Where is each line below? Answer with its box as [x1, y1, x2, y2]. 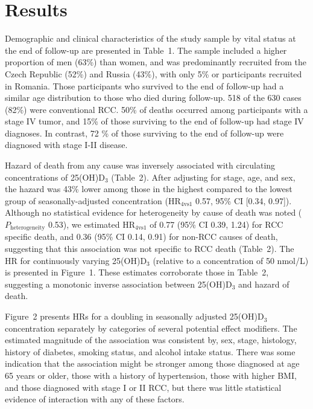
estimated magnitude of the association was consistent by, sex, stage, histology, [5, 333, 297, 346]
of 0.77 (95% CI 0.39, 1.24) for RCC [150, 218, 283, 231]
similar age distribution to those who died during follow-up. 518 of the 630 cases [5, 91, 302, 104]
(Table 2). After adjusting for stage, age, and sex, [111, 170, 296, 183]
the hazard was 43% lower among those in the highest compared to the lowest [5, 182, 292, 195]
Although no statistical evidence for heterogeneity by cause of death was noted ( [5, 206, 302, 219]
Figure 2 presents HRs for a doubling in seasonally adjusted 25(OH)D [5, 310, 264, 323]
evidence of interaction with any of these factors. [5, 393, 185, 405]
